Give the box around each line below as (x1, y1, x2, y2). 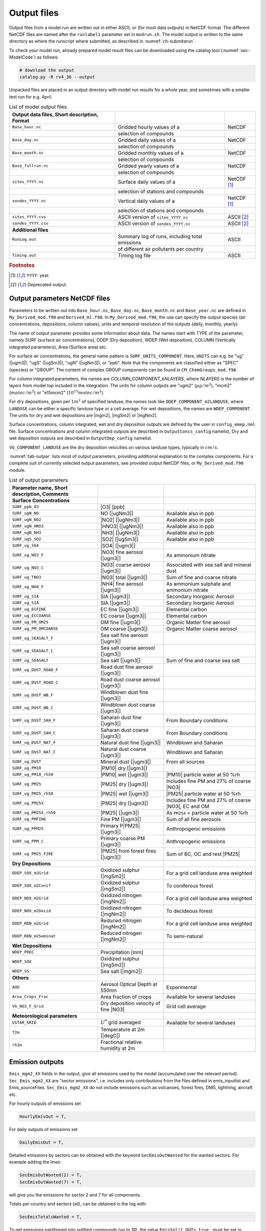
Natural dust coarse (100, 745, 146, 752)
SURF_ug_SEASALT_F (12, 636, 54, 641)
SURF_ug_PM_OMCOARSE (12, 626, 59, 631)
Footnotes (9, 262, 35, 269)
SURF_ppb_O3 (12, 504, 39, 510)
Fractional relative (100, 1038, 142, 1045)
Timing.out (12, 253, 37, 258)
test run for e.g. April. (9, 94, 53, 99)
